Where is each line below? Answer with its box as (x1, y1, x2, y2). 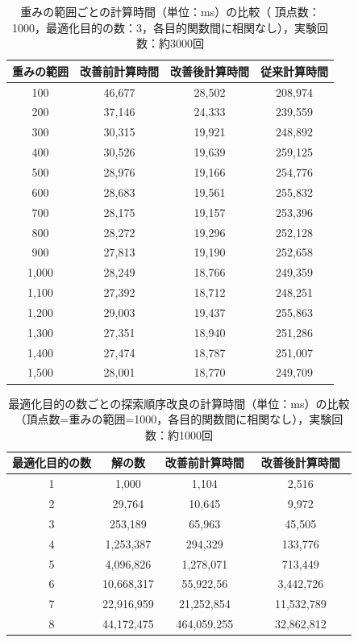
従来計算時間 (260, 62, 328, 79)
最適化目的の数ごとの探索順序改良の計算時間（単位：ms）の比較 (8, 394, 350, 411)
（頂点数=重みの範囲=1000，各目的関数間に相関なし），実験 (15, 411, 332, 427)
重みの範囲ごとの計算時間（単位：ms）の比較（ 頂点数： (20, 3, 320, 19)
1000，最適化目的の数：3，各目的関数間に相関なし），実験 (12, 19, 317, 35)
